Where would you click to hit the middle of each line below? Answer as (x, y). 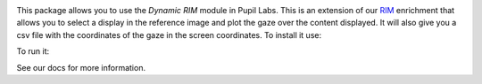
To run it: (33, 51)
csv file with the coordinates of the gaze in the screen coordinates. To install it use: (169, 34)
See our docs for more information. (81, 67)
